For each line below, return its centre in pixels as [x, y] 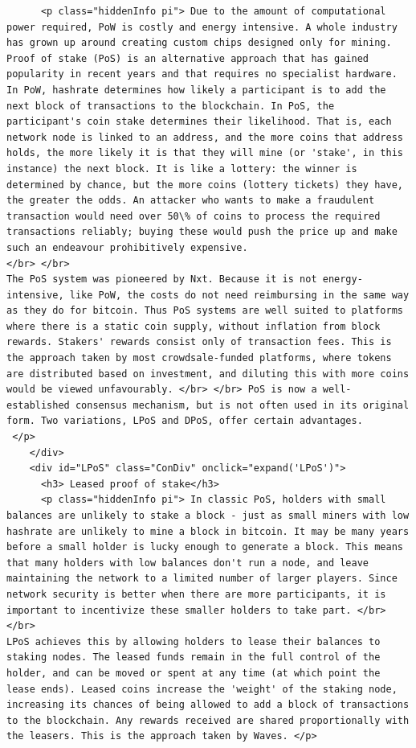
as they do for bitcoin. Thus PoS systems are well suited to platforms [205, 311]
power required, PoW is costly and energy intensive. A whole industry [202, 27]
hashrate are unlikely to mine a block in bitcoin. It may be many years [208, 531]
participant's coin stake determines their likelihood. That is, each [199, 122]
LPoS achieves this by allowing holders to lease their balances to [194, 641]
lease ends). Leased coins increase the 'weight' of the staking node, [202, 689]
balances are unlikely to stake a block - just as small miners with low [208, 516]
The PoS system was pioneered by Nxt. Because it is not [162, 279]
